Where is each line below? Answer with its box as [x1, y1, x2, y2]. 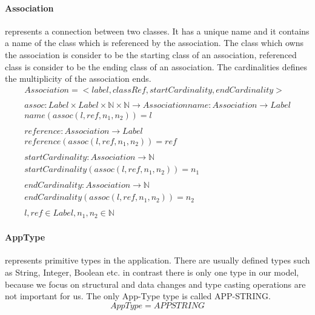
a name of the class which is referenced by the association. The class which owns [5, 36, 303, 49]
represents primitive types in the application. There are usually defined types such [5, 254, 310, 267]
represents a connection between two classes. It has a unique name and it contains [5, 24, 310, 37]
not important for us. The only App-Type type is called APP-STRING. [5, 290, 271, 302]
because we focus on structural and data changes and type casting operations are [5, 277, 306, 290]
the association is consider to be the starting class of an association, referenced [5, 48, 297, 61]
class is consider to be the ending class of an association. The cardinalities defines [5, 60, 307, 73]
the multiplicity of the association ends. [5, 72, 151, 85]
